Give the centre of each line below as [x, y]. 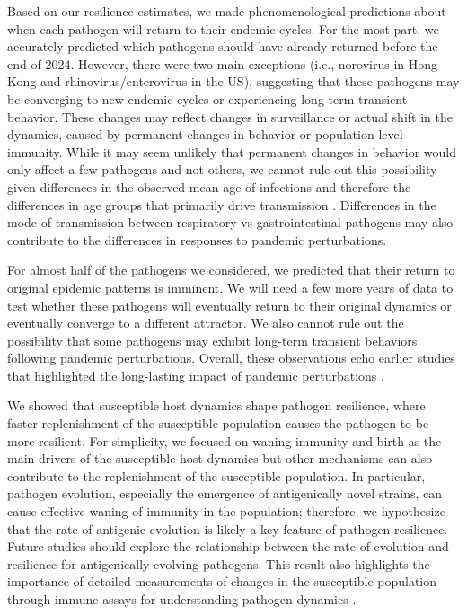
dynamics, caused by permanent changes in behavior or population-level [205, 134]
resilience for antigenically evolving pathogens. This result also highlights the [219, 563]
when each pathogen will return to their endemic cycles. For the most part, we [223, 28]
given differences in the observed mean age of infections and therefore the [209, 186]
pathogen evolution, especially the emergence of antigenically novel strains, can [225, 493]
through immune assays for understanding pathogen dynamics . [182, 599]
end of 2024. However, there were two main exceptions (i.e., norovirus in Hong [223, 63]
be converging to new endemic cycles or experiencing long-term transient [207, 98]
